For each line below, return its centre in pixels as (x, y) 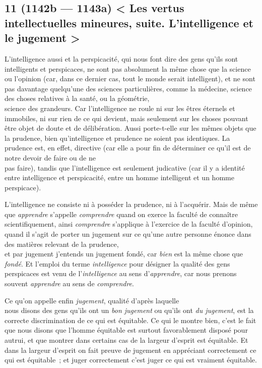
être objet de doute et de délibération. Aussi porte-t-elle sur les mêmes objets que (130, 128)
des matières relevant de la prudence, (62, 244)
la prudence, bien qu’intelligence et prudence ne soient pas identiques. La (117, 138)
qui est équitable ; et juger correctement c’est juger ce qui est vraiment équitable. (131, 360)
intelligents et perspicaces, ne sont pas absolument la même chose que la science (128, 68)
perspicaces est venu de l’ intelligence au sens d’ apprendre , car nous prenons (121, 273)
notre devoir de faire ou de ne (50, 157)
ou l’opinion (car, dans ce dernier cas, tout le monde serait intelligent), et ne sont (130, 78)
